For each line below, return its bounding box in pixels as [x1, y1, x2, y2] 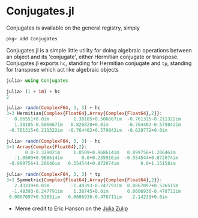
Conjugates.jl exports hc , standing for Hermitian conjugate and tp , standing [6, 59, 192, 67]
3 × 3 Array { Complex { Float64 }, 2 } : [6, 143, 87, 150]
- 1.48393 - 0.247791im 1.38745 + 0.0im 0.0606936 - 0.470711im [11, 188, 181, 194]
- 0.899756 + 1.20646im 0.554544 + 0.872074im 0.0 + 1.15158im [8, 161, 176, 167]
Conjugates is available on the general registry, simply [6, 24, 140, 31]
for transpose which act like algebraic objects [6, 66, 119, 73]
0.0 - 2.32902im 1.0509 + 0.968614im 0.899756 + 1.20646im [25, 149, 176, 155]
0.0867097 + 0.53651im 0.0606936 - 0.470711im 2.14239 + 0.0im [8, 194, 168, 200]
